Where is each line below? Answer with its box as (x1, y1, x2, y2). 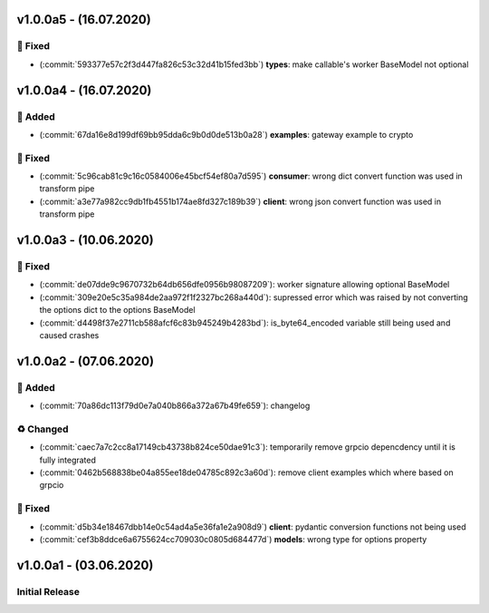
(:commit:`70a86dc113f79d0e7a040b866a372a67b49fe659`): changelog (39, 400, 311, 412)
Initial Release (16, 585, 81, 598)
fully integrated (39, 454, 97, 465)
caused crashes (39, 329, 100, 340)
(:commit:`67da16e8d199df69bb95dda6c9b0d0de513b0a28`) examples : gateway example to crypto (39, 129, 414, 140)
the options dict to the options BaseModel (39, 305, 196, 316)
